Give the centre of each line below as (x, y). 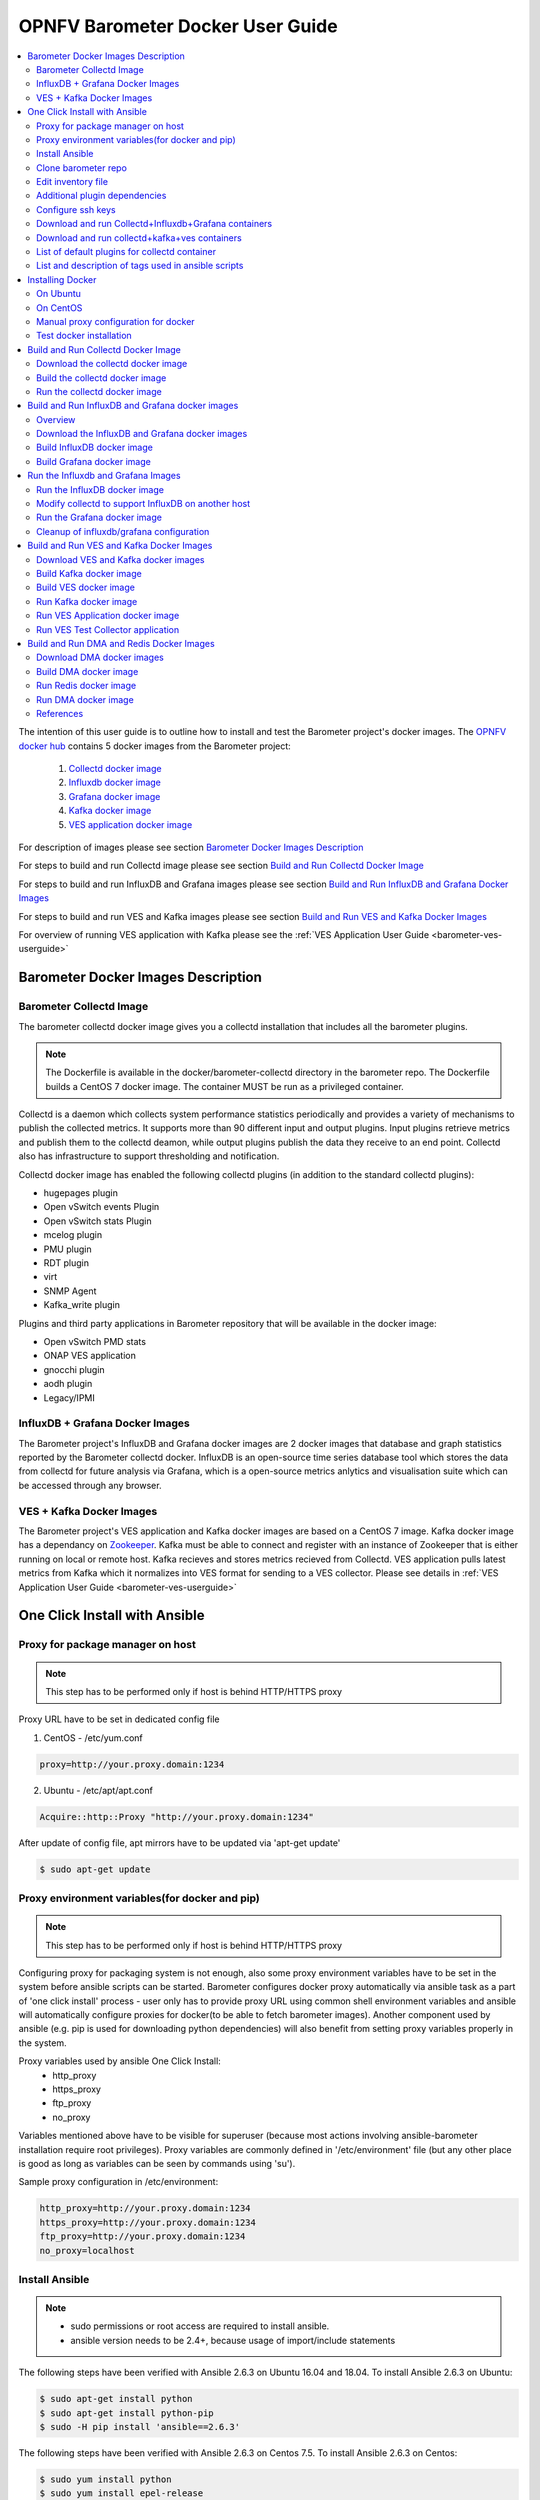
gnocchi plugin (74, 1369)
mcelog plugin (73, 1235)
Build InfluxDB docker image (95, 447)
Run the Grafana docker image (99, 517)
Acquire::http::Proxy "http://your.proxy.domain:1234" (176, 1816)
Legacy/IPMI (69, 1397)
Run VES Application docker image (108, 616)
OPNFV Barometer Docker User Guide (178, 26)
